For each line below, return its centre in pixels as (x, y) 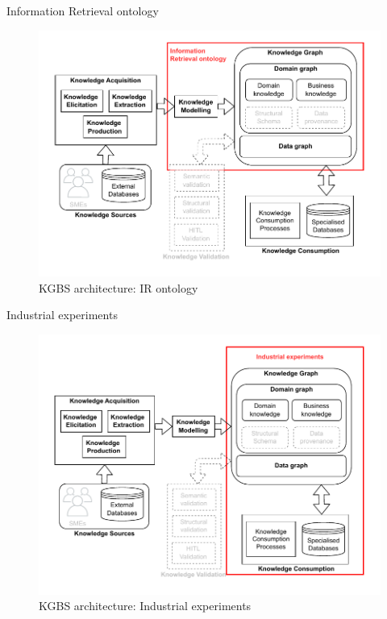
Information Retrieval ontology (83, 10)
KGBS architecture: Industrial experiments (145, 606)
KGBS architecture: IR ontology (119, 287)
